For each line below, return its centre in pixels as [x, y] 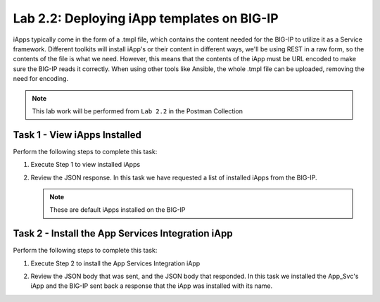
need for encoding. [41, 79]
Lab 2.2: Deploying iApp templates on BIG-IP [146, 18]
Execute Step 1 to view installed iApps [85, 165]
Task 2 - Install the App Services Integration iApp [123, 233]
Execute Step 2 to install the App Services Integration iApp [115, 263]
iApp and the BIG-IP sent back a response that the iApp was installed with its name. [152, 286]
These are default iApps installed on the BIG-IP [118, 210]
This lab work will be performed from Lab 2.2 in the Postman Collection [137, 111]
